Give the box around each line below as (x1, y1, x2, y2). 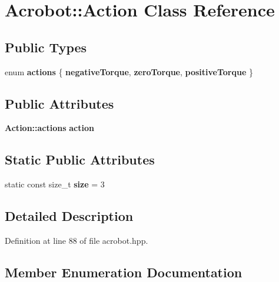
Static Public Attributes (5, 150, 155, 169)
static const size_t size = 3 (5, 178, 105, 190)
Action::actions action (5, 122, 94, 134)
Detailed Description (5, 207, 134, 225)
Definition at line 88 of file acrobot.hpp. (5, 234, 148, 246)
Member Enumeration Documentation (5, 263, 243, 281)
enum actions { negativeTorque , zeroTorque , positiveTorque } (5, 65, 254, 78)
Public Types (5, 38, 87, 56)
